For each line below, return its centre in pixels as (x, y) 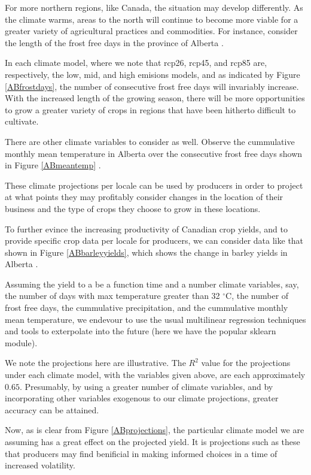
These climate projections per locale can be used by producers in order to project (154, 185)
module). (21, 342)
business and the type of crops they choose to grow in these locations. (133, 208)
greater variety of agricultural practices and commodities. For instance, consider (151, 31)
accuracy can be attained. (52, 409)
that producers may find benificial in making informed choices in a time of (141, 453)
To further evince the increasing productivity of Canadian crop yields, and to (146, 229)
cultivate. (22, 121)
